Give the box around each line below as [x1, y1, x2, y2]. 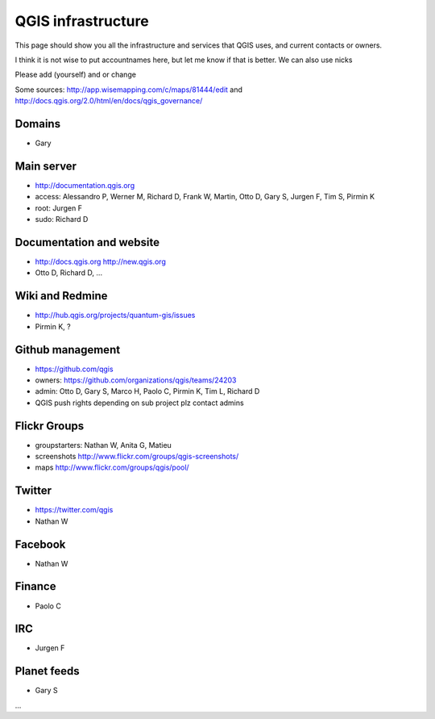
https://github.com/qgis [35, 364, 114, 374]
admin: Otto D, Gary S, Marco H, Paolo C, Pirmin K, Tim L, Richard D [35, 387, 260, 396]
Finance [14, 579, 56, 593]
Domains [14, 117, 60, 131]
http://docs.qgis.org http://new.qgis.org [35, 257, 167, 266]
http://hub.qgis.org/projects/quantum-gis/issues [35, 311, 196, 320]
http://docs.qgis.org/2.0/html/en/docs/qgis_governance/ [14, 96, 203, 106]
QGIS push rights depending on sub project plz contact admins [35, 398, 245, 408]
